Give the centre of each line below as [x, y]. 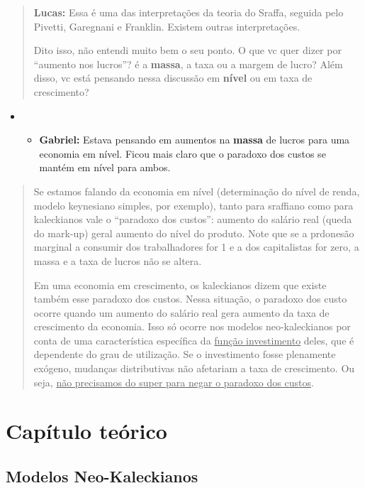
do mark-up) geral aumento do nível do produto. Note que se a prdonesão [194, 233]
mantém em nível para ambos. [105, 167]
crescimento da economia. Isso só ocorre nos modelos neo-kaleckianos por [192, 326]
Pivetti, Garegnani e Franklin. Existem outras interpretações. [167, 26]
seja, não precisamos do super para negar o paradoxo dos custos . [174, 382]
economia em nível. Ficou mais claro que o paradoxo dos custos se [182, 153]
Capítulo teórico [86, 431]
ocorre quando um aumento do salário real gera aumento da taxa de [181, 312]
